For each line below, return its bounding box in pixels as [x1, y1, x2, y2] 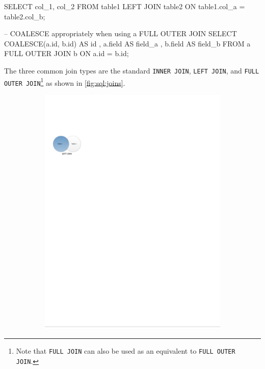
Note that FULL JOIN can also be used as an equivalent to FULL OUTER [16, 346, 235, 356]
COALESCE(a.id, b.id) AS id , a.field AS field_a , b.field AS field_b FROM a [4, 38, 251, 48]
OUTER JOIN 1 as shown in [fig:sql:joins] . [4, 76, 125, 88]
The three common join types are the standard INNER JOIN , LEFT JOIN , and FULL [4, 65, 259, 76]
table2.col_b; [4, 11, 45, 21]
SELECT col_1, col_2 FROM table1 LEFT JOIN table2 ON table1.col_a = [4, 1, 245, 11]
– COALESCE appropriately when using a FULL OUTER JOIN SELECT [4, 28, 237, 39]
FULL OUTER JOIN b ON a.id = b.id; [4, 48, 129, 59]
